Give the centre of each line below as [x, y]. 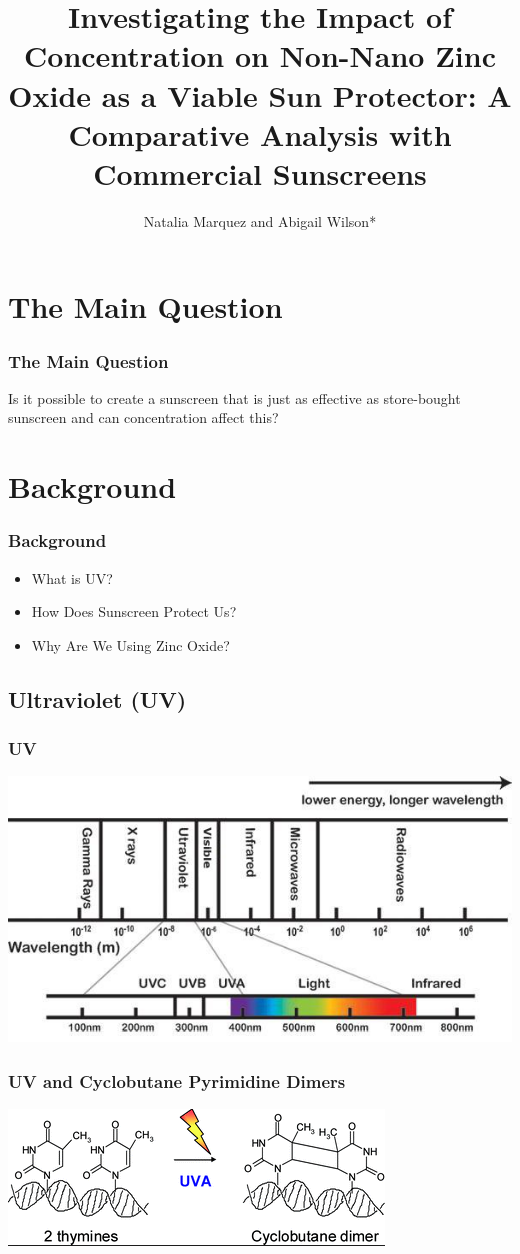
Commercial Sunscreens [260, 172]
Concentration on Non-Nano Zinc [260, 55]
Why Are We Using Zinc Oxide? [130, 644]
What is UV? [72, 577]
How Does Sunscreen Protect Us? [134, 611]
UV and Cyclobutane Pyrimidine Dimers [177, 1080]
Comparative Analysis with [260, 133]
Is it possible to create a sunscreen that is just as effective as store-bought [234, 397]
